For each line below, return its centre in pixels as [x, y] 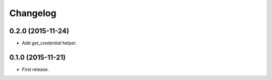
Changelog [33, 13]
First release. [36, 69]
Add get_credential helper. [49, 43]
